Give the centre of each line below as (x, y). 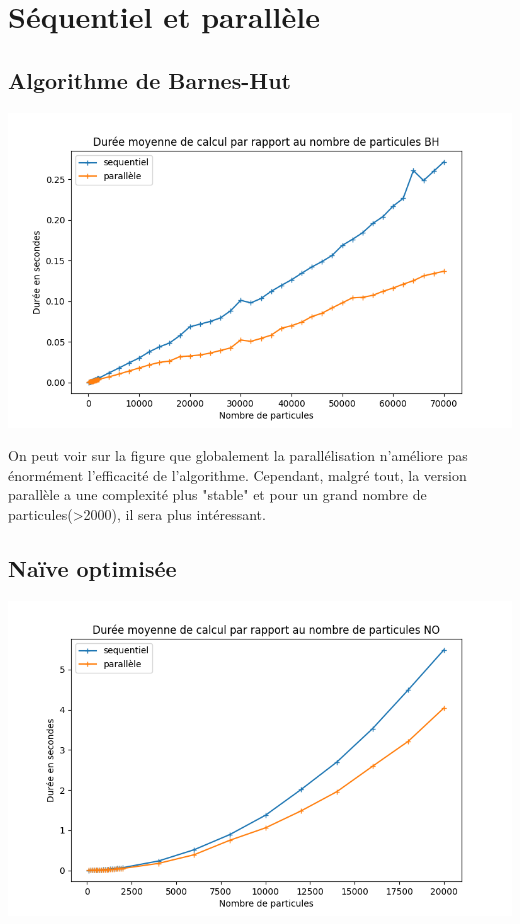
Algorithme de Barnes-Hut (149, 79)
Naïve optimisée (92, 567)
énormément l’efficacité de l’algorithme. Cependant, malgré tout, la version (237, 474)
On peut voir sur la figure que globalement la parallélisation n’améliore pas (238, 455)
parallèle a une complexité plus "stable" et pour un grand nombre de (217, 494)
